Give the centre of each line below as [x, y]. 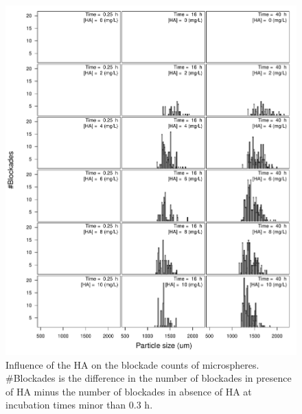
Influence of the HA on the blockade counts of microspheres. [132, 364]
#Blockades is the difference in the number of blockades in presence [149, 378]
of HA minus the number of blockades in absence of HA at [129, 391]
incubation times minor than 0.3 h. [79, 405]
